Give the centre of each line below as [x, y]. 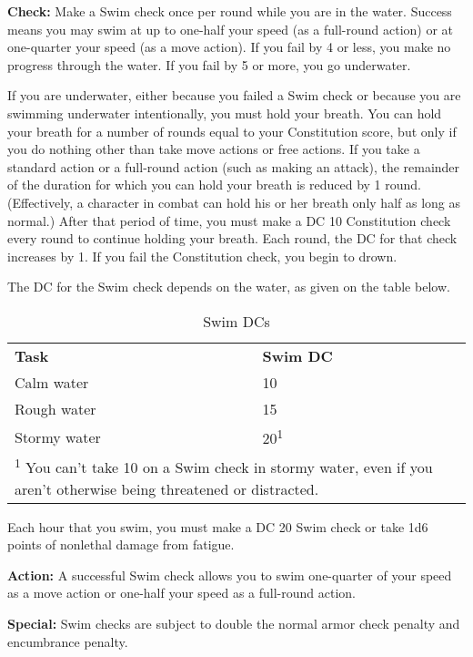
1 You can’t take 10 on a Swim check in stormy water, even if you [224, 466]
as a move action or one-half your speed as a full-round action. [182, 593]
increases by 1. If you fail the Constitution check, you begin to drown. [202, 256]
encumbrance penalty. [68, 641]
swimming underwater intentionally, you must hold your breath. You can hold [225, 113]
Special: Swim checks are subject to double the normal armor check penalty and [234, 623]
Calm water [52, 382]
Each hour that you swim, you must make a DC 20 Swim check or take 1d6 [218, 526]
